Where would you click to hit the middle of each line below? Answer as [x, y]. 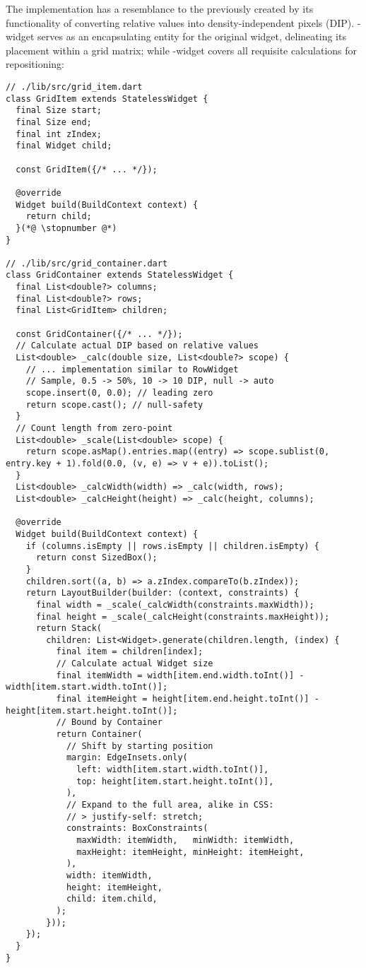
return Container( [99, 734]
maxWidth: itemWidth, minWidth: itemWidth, [185, 840]
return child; [59, 217]
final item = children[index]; [130, 652]
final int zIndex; [59, 134]
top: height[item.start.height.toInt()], [175, 781]
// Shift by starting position [140, 746]
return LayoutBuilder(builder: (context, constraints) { [163, 593]
